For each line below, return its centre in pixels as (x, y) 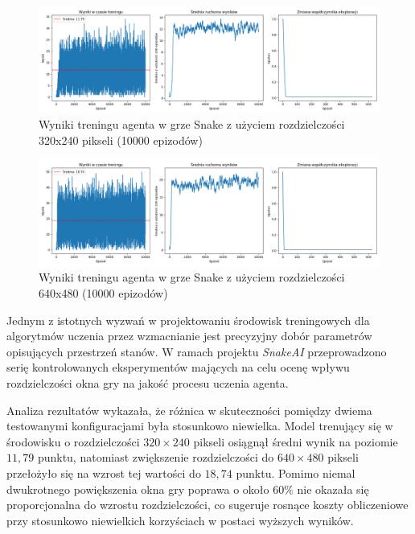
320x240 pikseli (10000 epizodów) (121, 140)
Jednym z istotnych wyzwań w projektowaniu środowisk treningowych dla (188, 320)
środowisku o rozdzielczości (73, 441)
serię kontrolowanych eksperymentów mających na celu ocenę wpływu (178, 367)
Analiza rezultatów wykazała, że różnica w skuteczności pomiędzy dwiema (189, 410)
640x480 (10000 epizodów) (103, 292)
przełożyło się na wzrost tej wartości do (104, 472)
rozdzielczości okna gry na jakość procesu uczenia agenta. (148, 382)
